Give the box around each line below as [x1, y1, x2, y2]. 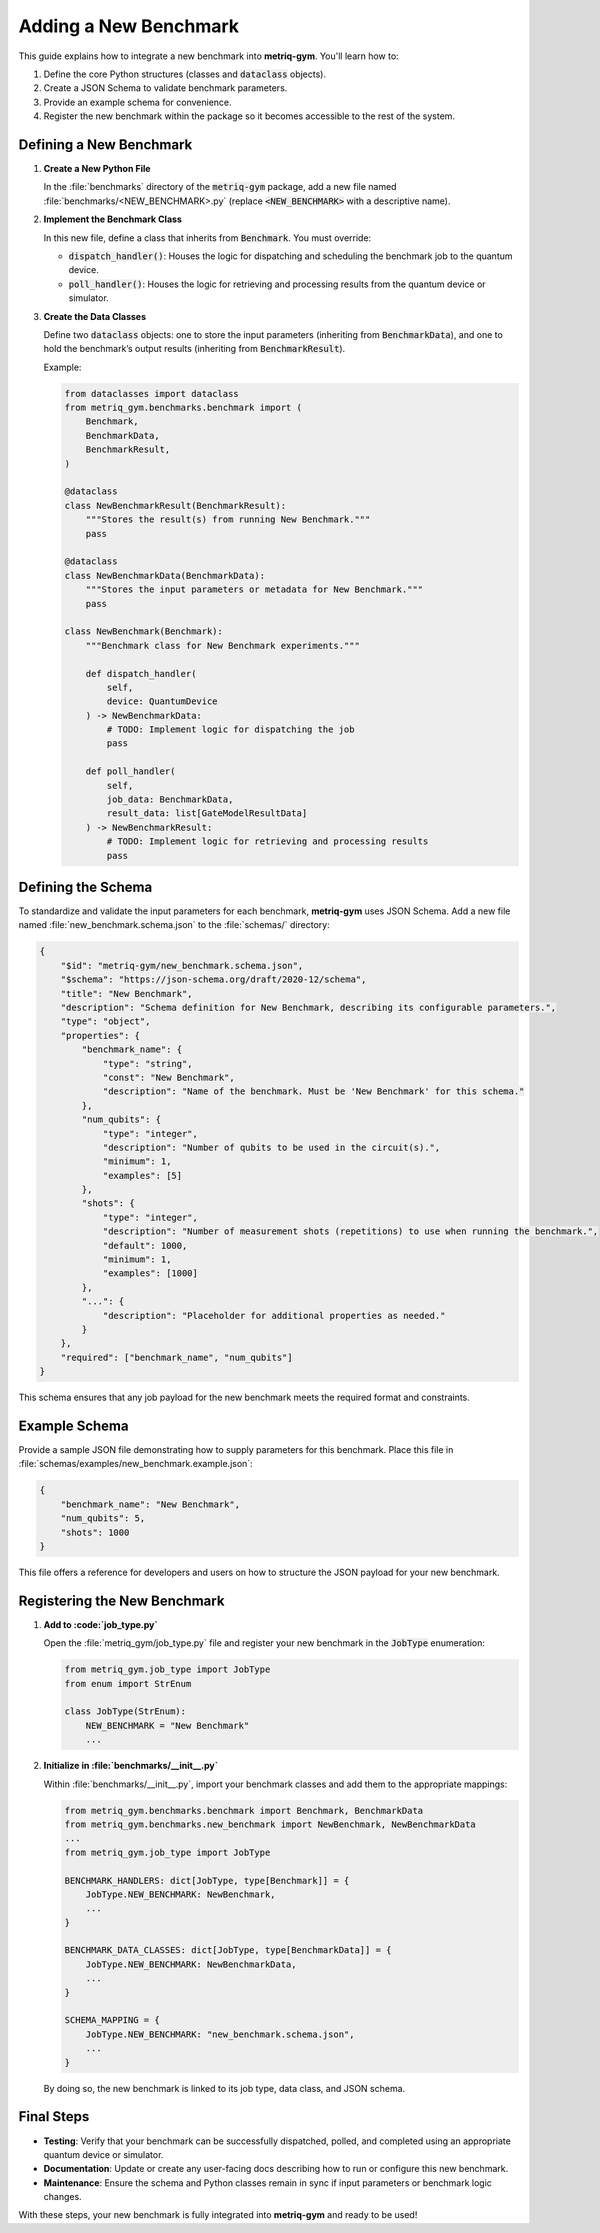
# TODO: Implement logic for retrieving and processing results [106, 836, 429, 847]
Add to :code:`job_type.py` [43, 1618, 159, 1630]
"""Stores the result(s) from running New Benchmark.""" [85, 514, 371, 525]
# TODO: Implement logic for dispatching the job [106, 724, 355, 735]
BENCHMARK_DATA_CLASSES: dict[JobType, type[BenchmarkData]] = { [64, 1945, 392, 1956]
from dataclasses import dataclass [64, 388, 239, 399]
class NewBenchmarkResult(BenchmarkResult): [64, 500, 287, 511]
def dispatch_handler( [85, 668, 197, 679]
